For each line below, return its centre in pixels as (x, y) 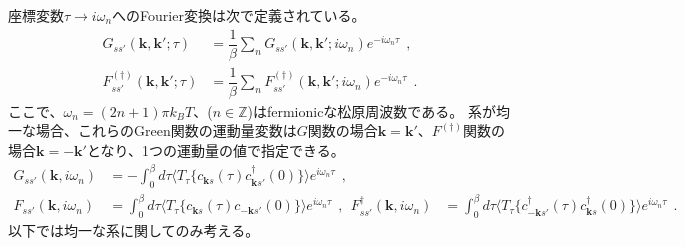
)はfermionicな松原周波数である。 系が (371, 110)
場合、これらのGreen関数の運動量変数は (166, 130)
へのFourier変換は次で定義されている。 (239, 15)
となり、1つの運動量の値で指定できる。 (215, 149)
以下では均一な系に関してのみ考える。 (134, 230)
